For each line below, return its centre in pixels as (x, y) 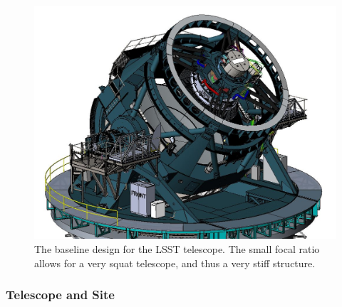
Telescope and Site (60, 295)
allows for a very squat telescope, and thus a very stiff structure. (175, 263)
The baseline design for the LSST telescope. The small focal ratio (177, 248)
